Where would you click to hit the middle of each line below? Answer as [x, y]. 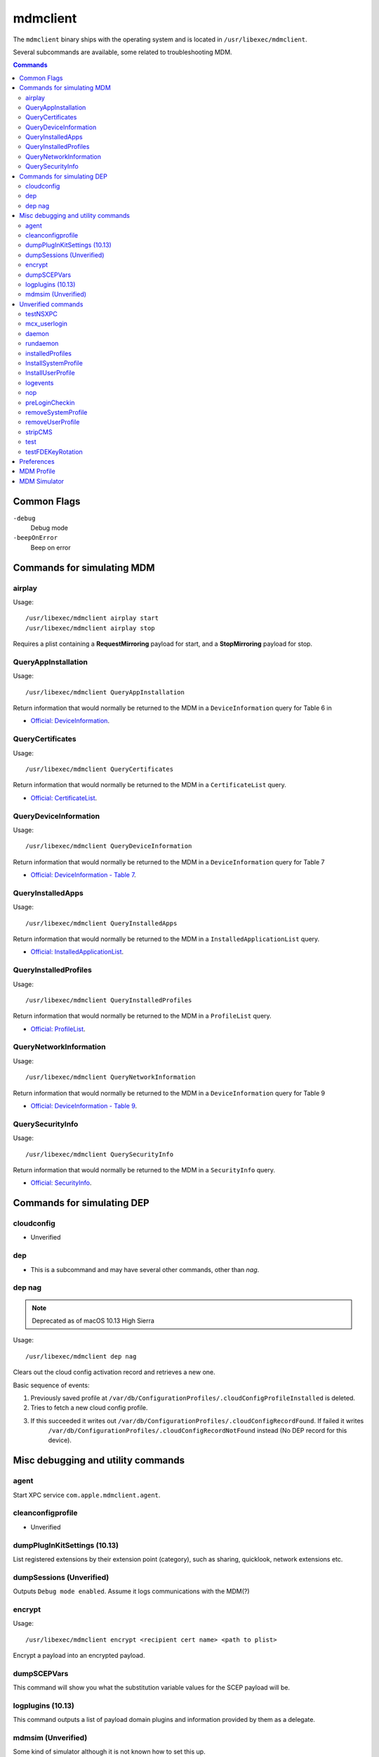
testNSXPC [41, 314]
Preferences [37, 461]
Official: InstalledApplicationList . [77, 952]
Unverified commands [51, 304]
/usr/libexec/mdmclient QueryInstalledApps [101, 923]
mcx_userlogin [47, 324]
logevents [40, 382]
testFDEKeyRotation [54, 452]
